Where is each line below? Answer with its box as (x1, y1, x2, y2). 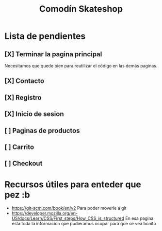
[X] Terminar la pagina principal (4, 50, 102, 58)
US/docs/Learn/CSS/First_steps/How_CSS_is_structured (11, 215, 125, 221)
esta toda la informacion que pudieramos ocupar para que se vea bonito (11, 221, 156, 227)
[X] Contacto (4, 77, 45, 85)
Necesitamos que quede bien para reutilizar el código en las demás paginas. (4, 63, 158, 68)
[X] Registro (4, 93, 42, 101)
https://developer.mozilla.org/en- (11, 210, 78, 216)
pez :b (4, 189, 30, 200)
